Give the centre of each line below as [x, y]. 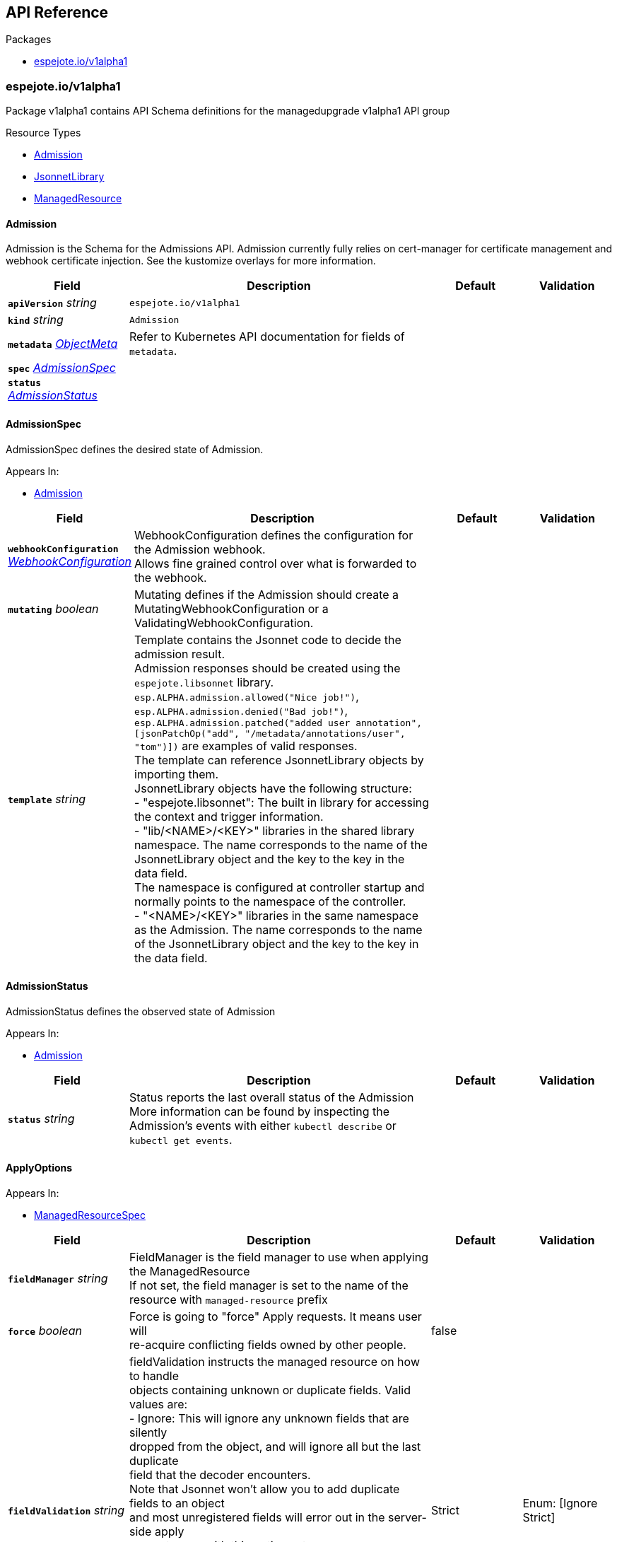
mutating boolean [53, 608]
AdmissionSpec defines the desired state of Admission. [135, 449]
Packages [29, 40]
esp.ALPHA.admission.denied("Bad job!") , [241, 710]
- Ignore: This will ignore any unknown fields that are [269, 1419]
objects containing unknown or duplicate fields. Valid [270, 1390]
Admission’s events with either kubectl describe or [263, 1125]
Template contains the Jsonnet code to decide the [268, 639]
